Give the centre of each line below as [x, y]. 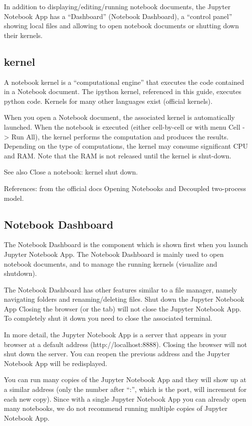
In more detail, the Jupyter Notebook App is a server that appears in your [115, 335]
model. [14, 198]
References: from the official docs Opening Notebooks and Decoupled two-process [125, 188]
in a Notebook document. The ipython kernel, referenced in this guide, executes [123, 91]
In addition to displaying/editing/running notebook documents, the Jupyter [117, 6]
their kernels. [23, 35]
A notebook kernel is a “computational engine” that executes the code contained [124, 82]
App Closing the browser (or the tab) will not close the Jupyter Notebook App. [123, 308]
